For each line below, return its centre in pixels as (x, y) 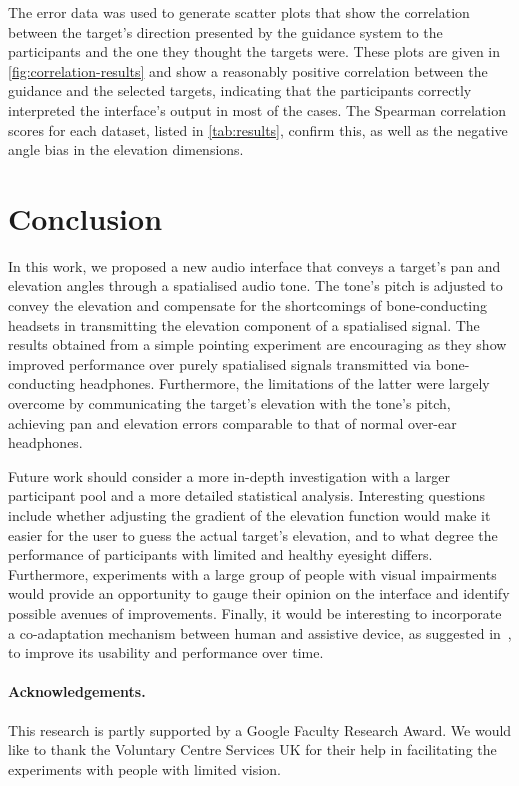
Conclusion (85, 217)
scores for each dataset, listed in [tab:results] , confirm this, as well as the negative (258, 129)
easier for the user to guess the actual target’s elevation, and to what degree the (253, 534)
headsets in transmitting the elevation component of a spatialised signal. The (244, 324)
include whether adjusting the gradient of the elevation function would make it (249, 515)
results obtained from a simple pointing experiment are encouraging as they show (257, 344)
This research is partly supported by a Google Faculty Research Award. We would (260, 729)
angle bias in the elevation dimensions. (126, 149)
